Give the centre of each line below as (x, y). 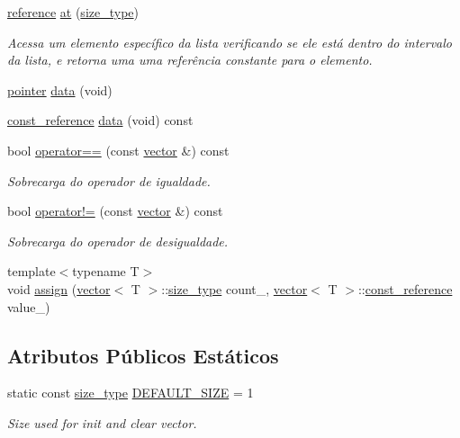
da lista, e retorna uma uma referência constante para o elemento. (190, 60)
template (32, 271)
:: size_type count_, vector (235, 288)
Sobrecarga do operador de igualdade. (109, 180)
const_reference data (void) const (100, 120)
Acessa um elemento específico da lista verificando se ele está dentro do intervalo (230, 42)
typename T (106, 271)
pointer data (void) (60, 89)
